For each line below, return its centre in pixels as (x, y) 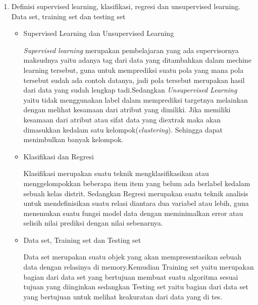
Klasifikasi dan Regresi (59, 156)
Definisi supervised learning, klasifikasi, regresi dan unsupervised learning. (126, 6)
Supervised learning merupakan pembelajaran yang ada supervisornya (131, 50)
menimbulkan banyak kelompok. (73, 139)
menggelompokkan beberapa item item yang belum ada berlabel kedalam (137, 183)
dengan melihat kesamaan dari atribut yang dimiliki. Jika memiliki (127, 110)
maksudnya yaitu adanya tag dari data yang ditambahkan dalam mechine (137, 60)
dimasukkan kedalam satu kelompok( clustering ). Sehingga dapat (123, 129)
